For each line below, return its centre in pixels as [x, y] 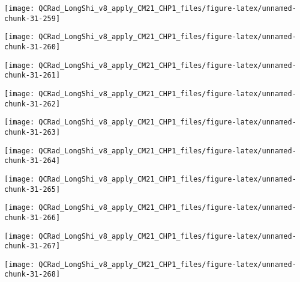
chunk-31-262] [32, 104]
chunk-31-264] [32, 161]
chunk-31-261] [32, 75]
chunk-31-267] [32, 246]
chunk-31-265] [32, 189]
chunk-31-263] [32, 132]
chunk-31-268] [32, 274]
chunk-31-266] [32, 217]
